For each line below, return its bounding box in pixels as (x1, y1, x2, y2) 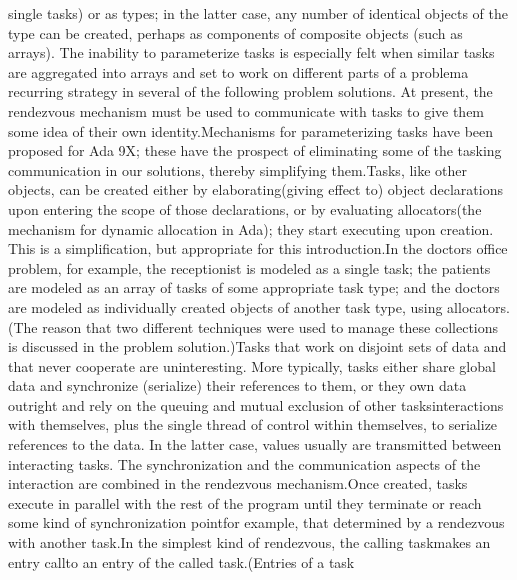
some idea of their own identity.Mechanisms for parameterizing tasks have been (8, 120, 494, 141)
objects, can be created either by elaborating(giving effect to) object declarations (8, 179, 503, 200)
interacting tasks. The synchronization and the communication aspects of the (8, 453, 481, 474)
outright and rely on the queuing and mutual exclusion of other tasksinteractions (8, 394, 504, 415)
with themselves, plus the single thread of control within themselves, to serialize (8, 414, 498, 435)
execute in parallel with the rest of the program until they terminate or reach (8, 492, 482, 513)
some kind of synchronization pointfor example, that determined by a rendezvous (8, 512, 505, 533)
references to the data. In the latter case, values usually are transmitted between (8, 434, 502, 455)
